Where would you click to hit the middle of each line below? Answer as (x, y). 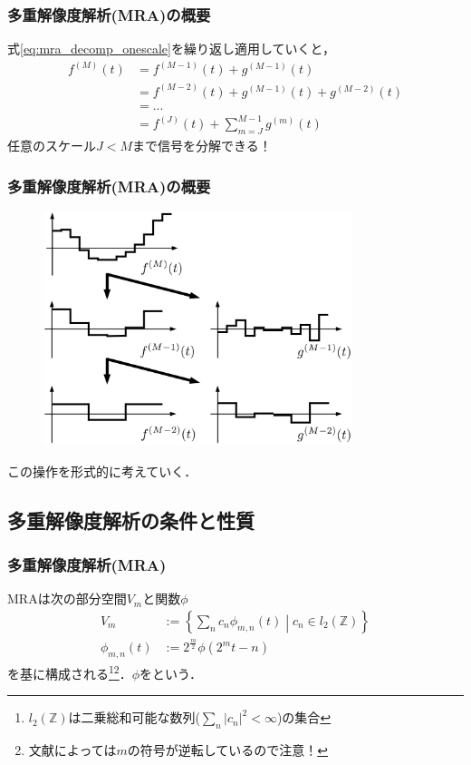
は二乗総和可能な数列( (134, 717)
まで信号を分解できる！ (202, 146)
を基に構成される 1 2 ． (70, 672)
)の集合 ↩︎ (304, 717)
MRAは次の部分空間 (67, 598)
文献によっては (72, 750)
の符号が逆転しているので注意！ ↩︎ (228, 750)
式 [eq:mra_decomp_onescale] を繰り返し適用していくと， (171, 49)
